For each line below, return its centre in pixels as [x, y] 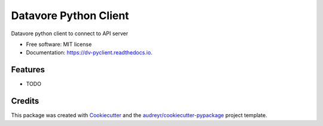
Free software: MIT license [59, 44]
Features [28, 70]
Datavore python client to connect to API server [70, 33]
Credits [25, 101]
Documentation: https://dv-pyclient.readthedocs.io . [89, 53]
